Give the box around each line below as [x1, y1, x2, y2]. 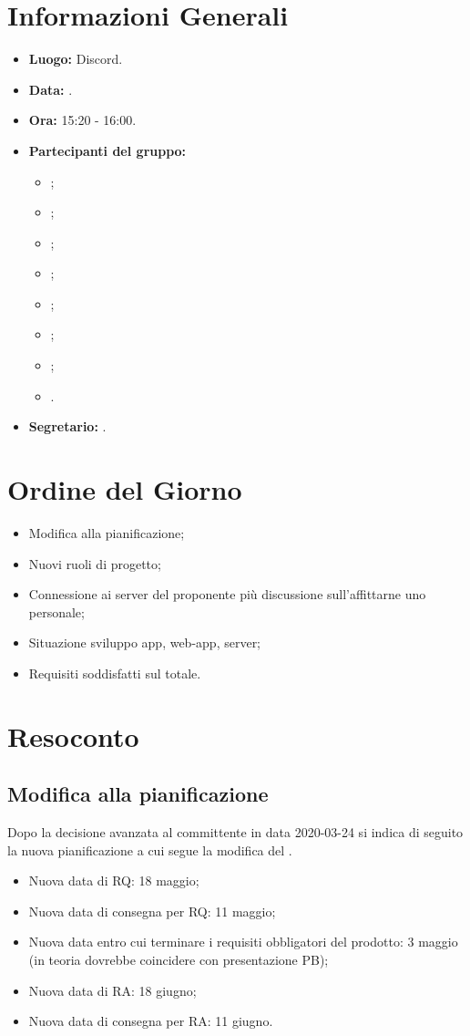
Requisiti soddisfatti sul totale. [28, 663, 201, 682]
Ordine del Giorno [7, 471, 242, 508]
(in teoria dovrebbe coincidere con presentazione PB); [28, 950, 329, 969]
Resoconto [7, 717, 139, 754]
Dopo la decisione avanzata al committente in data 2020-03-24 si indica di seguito [7, 823, 464, 842]
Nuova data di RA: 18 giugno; [28, 980, 197, 1000]
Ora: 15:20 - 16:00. [28, 110, 137, 129]
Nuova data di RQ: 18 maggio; [28, 871, 199, 890]
